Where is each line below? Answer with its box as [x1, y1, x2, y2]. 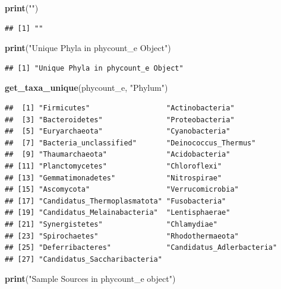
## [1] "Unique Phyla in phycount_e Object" [5, 63, 184, 72]
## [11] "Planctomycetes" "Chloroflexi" [5, 161, 222, 170]
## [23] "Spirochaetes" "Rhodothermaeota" [5, 231, 239, 240]
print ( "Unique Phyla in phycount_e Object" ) [5, 42, 171, 54]
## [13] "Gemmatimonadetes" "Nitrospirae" [5, 173, 222, 182]
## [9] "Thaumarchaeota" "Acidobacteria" [5, 150, 231, 159]
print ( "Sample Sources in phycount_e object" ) [5, 272, 176, 285]
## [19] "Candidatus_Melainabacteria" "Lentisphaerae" [5, 208, 231, 217]
